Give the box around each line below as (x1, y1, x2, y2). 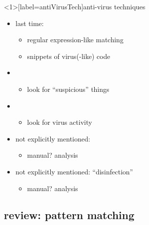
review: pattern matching (4, 207, 135, 222)
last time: (15, 18, 44, 28)
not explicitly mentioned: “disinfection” (15, 166, 133, 176)
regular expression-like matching (27, 34, 124, 45)
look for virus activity (27, 117, 92, 127)
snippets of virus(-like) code (27, 51, 110, 61)
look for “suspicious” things (27, 84, 109, 94)
